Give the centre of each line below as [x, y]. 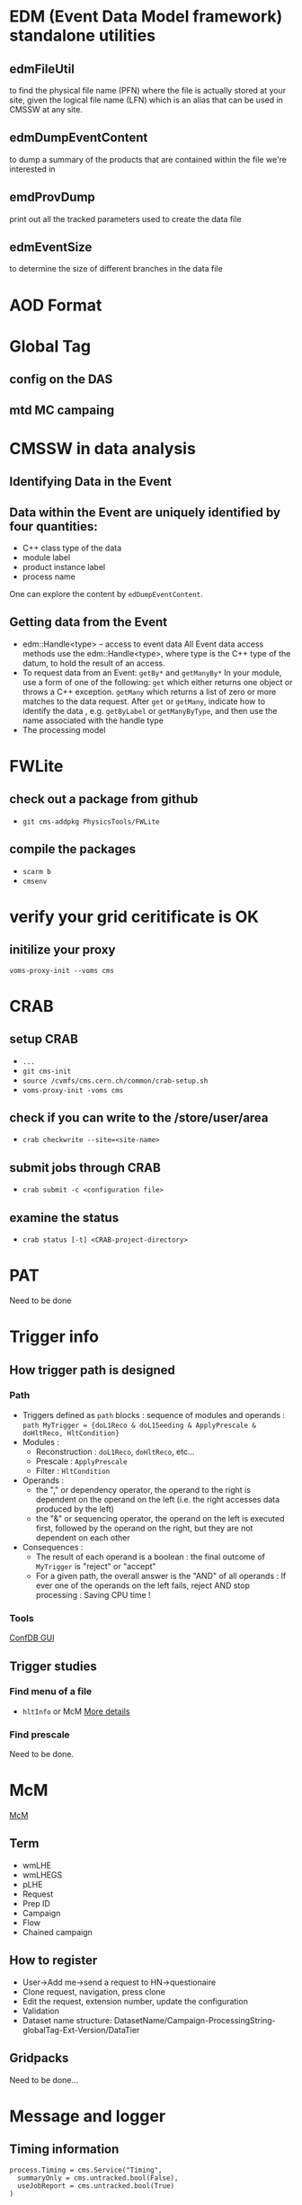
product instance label [64, 567]
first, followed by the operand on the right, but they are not [144, 1528]
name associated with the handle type [93, 720]
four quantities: [54, 527]
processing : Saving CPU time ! [93, 1594]
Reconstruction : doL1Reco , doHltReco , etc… [115, 1451]
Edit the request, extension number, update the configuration [135, 2001]
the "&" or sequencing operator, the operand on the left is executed [160, 1518]
